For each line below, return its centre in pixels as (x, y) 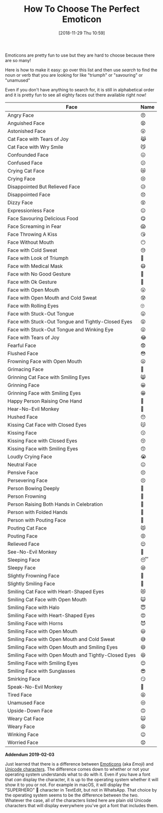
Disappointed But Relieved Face (44, 187)
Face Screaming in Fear (35, 226)
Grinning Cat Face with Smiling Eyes (49, 377)
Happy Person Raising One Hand (45, 401)
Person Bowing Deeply (34, 488)
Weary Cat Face (26, 718)
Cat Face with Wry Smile (36, 147)
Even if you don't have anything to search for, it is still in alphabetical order (80, 89)
